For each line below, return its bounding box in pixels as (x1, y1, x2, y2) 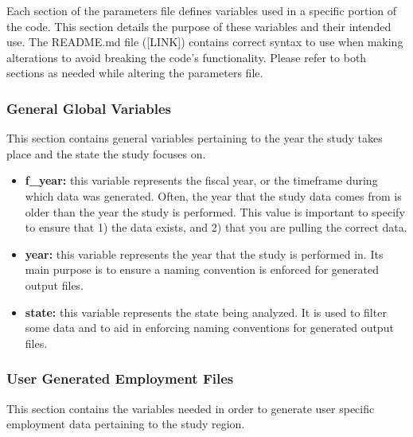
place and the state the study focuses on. (6, 145, 206, 162)
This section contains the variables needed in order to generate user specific (6, 400, 375, 416)
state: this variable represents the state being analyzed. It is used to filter (25, 303, 387, 320)
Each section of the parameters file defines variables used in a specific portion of (6, 2, 397, 18)
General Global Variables (6, 98, 171, 118)
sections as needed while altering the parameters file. (6, 64, 263, 81)
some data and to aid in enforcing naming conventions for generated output (25, 319, 394, 336)
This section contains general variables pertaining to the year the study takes (6, 130, 383, 146)
